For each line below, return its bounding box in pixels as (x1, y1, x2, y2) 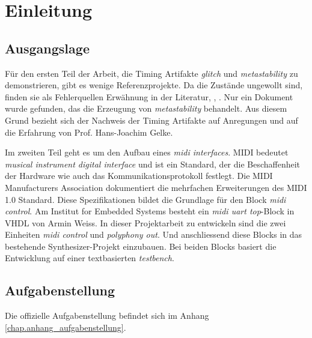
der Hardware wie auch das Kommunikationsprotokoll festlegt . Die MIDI (5, 169, 273, 182)
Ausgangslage (5, 38, 90, 57)
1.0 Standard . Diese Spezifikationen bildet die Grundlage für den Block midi (5, 193, 286, 205)
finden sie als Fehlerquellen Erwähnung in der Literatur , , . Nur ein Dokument (5, 90, 293, 103)
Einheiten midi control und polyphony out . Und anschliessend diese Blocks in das (5, 228, 302, 241)
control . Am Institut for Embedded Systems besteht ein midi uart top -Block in (5, 205, 295, 217)
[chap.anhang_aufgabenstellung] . (5, 321, 126, 333)
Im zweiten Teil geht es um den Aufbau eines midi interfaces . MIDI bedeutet (5, 146, 289, 158)
